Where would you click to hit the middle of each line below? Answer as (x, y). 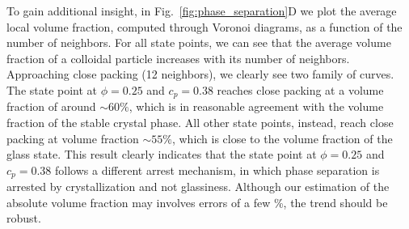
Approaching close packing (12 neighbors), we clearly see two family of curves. (200, 74)
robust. (24, 218)
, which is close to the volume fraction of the (282, 138)
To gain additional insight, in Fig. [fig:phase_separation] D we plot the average (202, 11)
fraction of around (51, 106)
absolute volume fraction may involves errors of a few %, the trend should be (197, 202)
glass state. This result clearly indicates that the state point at (162, 154)
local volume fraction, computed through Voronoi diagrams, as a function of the (204, 26)
